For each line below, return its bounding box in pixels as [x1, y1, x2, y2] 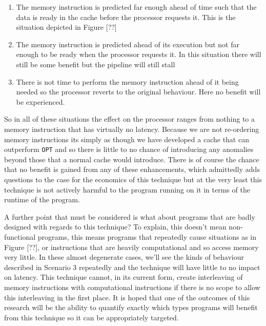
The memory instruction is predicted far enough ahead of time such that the [16, 2, 257, 12]
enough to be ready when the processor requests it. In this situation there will [16, 49, 261, 60]
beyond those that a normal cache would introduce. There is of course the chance [4, 154, 259, 164]
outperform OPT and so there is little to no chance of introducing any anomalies [4, 144, 254, 155]
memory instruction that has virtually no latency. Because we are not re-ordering [4, 123, 259, 134]
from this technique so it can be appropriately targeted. [4, 312, 179, 322]
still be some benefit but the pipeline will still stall [16, 59, 175, 69]
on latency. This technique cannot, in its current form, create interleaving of [4, 272, 243, 282]
